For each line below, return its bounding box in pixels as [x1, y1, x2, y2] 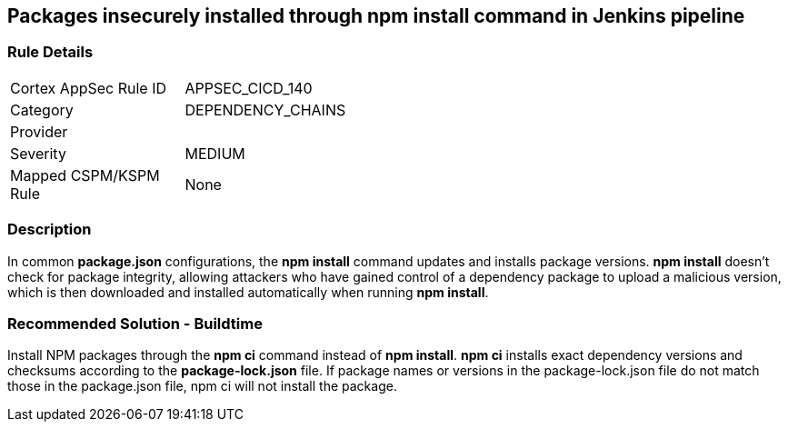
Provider [10, 122, 68, 141]
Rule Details [7, 43, 94, 62]
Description [7, 220, 92, 239]
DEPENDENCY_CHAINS [185, 100, 346, 119]
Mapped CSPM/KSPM [10, 165, 160, 185]
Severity [10, 144, 66, 163]
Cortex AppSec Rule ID [10, 78, 167, 97]
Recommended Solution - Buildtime [7, 314, 263, 333]
